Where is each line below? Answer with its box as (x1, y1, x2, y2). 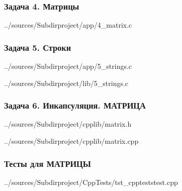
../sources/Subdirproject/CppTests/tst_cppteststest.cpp (4, 176, 178, 187)
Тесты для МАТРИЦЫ (4, 157, 91, 169)
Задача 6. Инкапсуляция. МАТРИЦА (4, 99, 146, 112)
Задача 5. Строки (4, 41, 71, 53)
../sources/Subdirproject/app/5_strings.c (4, 61, 132, 71)
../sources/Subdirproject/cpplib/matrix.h (4, 119, 132, 129)
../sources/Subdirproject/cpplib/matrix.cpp (4, 136, 139, 146)
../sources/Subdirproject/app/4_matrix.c (4, 20, 132, 30)
